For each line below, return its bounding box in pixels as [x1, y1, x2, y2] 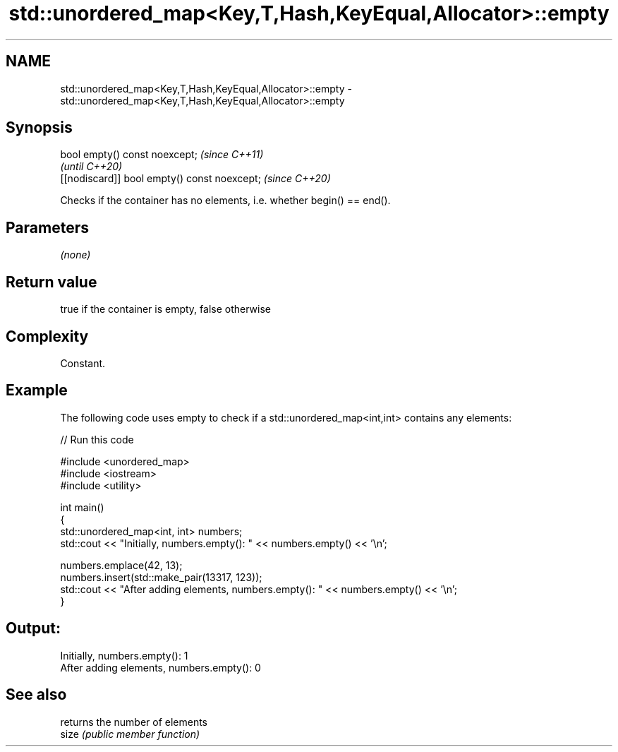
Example [6, 381, 68, 400]
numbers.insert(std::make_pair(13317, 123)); [60, 571, 262, 583]
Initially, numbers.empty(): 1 [60, 649, 188, 662]
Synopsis [6, 119, 73, 137]
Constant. [60, 357, 106, 369]
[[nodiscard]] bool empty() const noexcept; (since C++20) [60, 172, 331, 185]
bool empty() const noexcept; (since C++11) [60, 148, 264, 161]
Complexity [6, 327, 89, 345]
